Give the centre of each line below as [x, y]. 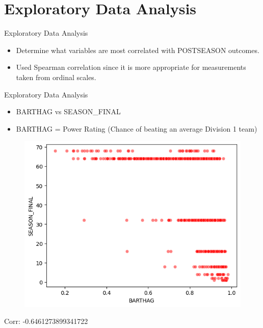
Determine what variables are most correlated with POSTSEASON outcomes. [138, 50]
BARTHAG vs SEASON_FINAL [68, 111]
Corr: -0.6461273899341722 [46, 321]
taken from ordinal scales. [56, 77]
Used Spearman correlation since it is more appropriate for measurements [131, 67]
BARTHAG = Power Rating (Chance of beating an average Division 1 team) [137, 128]
